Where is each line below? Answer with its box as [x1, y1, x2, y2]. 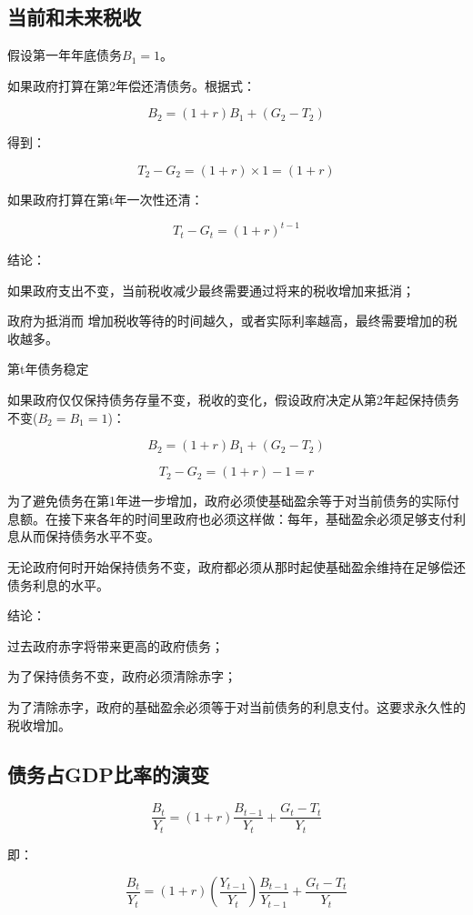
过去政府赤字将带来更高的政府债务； [7, 636, 224, 655]
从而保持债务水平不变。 [19, 527, 160, 546]
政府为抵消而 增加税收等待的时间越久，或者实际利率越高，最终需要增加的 [7, 311, 445, 330]
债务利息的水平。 [7, 575, 109, 594]
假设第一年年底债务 [7, 45, 122, 65]
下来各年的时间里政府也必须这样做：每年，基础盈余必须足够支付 [70, 508, 453, 528]
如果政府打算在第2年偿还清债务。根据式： [7, 75, 256, 95]
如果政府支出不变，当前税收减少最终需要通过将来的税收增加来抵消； [7, 280, 415, 299]
